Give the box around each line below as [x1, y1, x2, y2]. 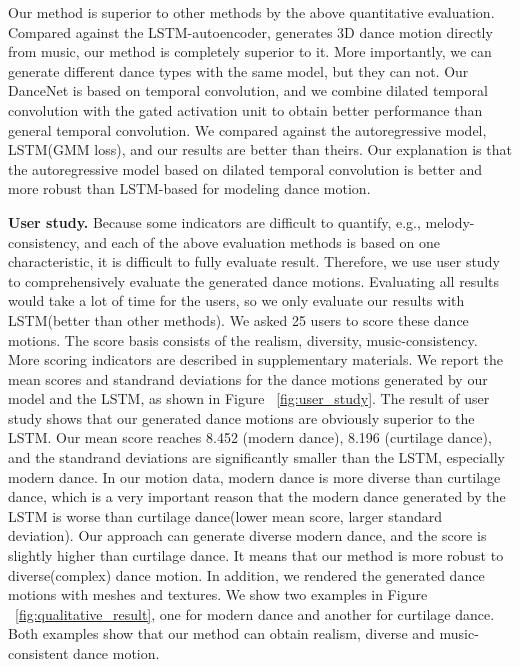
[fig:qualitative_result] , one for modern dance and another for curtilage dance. [15, 603, 495, 624]
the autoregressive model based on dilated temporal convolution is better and [8, 158, 483, 179]
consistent [8, 643, 69, 663]
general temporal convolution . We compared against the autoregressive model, [8, 119, 487, 140]
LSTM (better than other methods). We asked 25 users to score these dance [8, 309, 469, 330]
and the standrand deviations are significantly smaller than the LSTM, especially [8, 447, 505, 468]
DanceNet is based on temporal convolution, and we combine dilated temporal [8, 80, 488, 101]
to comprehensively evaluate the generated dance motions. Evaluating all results [8, 270, 499, 291]
